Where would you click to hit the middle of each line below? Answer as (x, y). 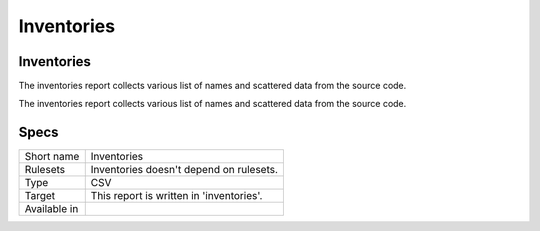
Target (40, 196)
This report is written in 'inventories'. (176, 196)
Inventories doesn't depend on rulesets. (184, 170)
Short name (52, 157)
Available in (51, 209)
